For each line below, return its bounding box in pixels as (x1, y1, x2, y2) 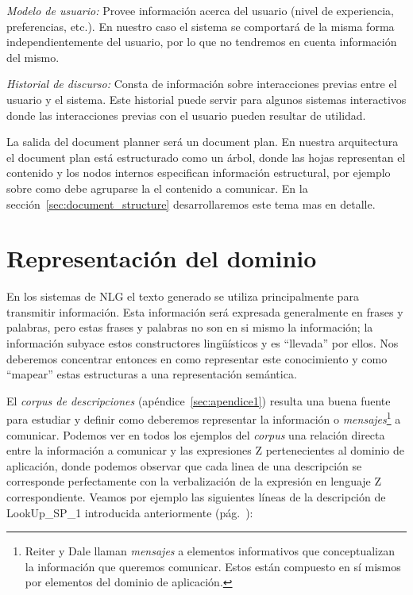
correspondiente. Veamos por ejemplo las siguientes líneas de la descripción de (6, 489, 386, 505)
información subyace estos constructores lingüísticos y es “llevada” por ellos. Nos (6, 335, 399, 351)
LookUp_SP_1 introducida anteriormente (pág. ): (6, 504, 253, 520)
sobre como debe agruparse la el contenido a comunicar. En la (6, 179, 308, 196)
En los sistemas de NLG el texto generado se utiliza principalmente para (6, 288, 359, 305)
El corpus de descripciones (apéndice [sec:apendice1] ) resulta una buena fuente (6, 392, 391, 409)
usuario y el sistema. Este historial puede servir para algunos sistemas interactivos (6, 90, 407, 107)
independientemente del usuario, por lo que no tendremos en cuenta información (6, 33, 397, 50)
